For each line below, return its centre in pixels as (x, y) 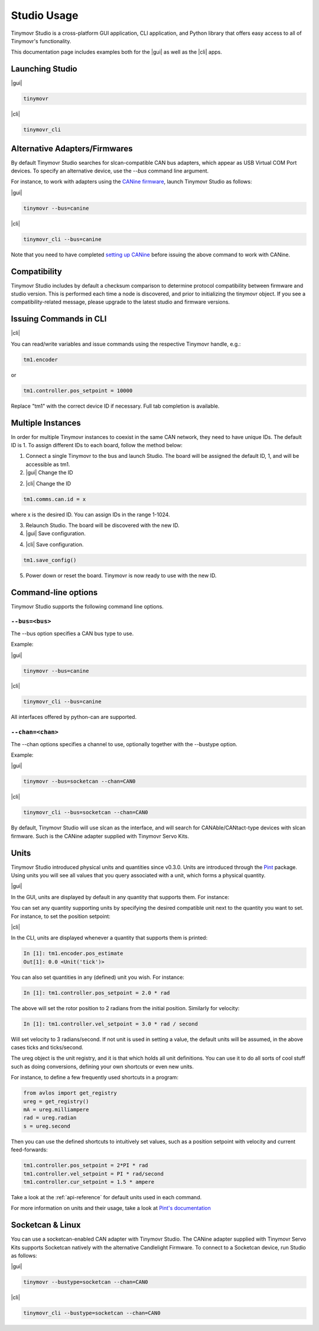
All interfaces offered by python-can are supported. (74, 717)
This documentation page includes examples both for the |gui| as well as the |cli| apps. (117, 52)
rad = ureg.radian (50, 1118)
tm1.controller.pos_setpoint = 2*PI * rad (86, 1166)
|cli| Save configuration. (55, 544)
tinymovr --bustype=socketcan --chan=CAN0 (86, 1282)
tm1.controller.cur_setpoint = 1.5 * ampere (89, 1182)
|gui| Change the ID (49, 473)
